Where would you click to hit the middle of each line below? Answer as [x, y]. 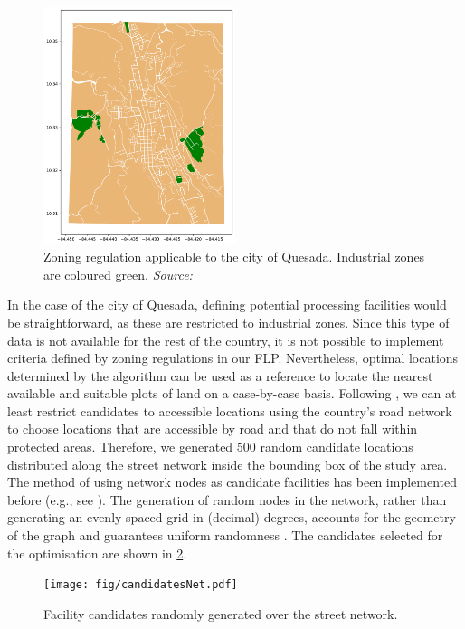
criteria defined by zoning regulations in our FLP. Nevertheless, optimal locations [233, 358]
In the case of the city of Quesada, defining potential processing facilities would [227, 305]
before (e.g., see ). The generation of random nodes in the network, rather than [227, 499]
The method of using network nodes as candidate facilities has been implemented [232, 482]
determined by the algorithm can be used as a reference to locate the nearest [220, 375]
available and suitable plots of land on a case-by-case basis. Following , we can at [232, 393]
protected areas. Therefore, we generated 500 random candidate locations [210, 447]
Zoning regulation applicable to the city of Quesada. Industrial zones [234, 257]
